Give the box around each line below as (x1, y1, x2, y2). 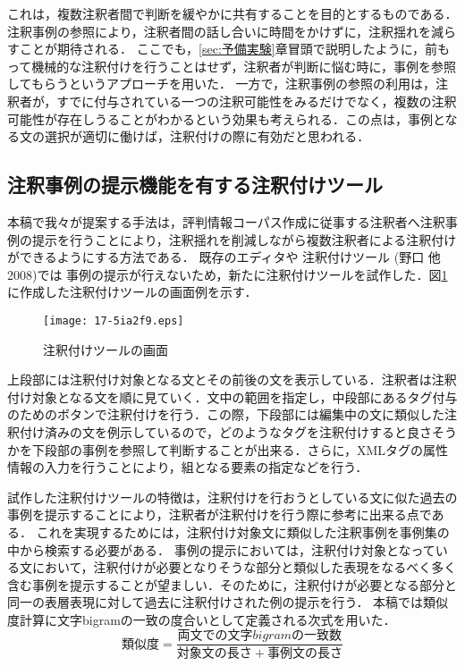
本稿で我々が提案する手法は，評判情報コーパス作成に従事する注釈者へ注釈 (7, 212, 445, 231)
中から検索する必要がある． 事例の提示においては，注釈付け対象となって (7, 540, 435, 559)
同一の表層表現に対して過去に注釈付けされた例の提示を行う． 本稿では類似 (7, 593, 449, 611)
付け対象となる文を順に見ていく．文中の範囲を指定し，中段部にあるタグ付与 (7, 387, 458, 406)
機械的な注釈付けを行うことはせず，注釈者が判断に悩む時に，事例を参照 (31, 56, 456, 75)
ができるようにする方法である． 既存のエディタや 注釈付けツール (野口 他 (7, 248, 441, 266)
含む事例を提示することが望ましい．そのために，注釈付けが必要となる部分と (7, 575, 457, 594)
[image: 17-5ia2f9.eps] (43, 314, 184, 327)
